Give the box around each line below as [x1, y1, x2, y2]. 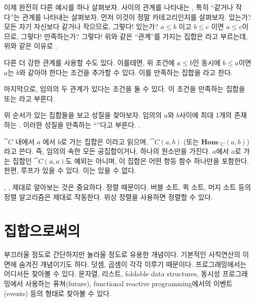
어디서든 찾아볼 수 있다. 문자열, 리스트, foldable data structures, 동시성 [4, 268, 220, 279]
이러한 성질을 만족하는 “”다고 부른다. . [23, 119, 141, 129]
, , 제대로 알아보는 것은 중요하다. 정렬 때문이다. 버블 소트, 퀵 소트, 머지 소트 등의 [4, 181, 251, 192]
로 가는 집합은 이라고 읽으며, [61, 136, 148, 146]
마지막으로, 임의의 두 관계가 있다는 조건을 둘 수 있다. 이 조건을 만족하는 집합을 [4, 84, 245, 94]
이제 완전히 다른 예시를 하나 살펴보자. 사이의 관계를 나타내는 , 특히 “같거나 [4, 2, 233, 12]
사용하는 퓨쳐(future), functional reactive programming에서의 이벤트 [25, 278, 233, 288]
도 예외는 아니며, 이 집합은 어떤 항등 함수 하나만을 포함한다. [65, 155, 249, 166]
